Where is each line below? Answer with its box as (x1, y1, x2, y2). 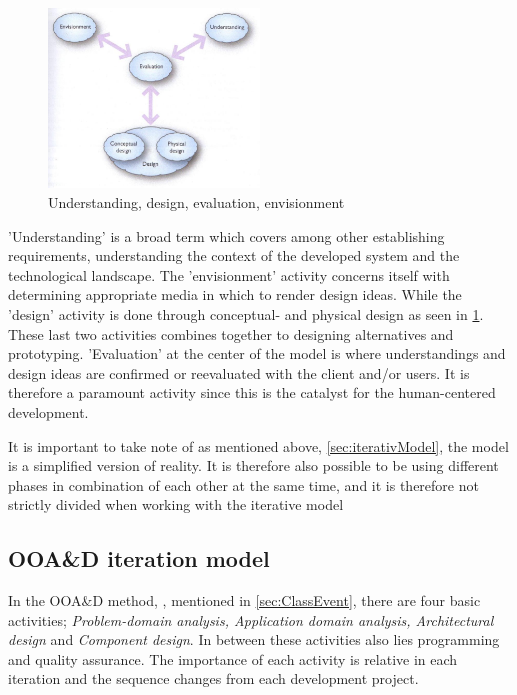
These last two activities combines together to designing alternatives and (8, 323, 454, 344)
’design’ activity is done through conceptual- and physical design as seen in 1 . (8, 303, 484, 324)
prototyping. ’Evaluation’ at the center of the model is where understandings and (8, 343, 506, 364)
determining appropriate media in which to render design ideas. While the (8, 284, 462, 305)
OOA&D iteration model (8, 543, 270, 574)
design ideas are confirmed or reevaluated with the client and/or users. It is (8, 362, 470, 383)
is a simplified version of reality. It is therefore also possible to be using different (8, 455, 499, 476)
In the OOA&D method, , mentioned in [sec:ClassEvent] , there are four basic (8, 590, 481, 611)
